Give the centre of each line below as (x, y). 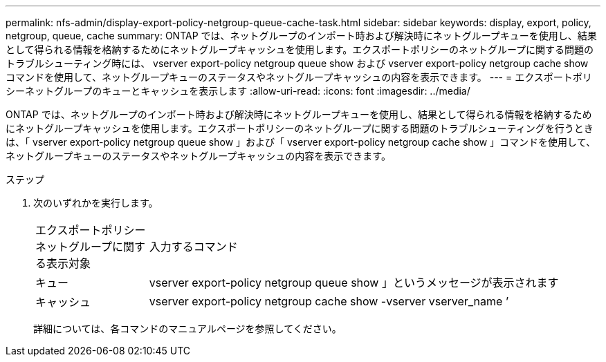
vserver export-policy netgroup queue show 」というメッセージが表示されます (354, 283)
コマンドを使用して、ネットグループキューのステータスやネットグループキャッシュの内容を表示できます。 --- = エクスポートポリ (299, 77)
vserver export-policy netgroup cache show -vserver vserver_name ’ (329, 301)
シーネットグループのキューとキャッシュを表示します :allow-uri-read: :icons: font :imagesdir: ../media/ (238, 91)
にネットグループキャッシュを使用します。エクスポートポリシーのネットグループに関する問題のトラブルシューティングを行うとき (300, 128)
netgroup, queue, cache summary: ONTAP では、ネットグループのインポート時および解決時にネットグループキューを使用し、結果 (301, 36)
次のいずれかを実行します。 (96, 203)
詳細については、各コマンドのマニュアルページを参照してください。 (187, 328)
